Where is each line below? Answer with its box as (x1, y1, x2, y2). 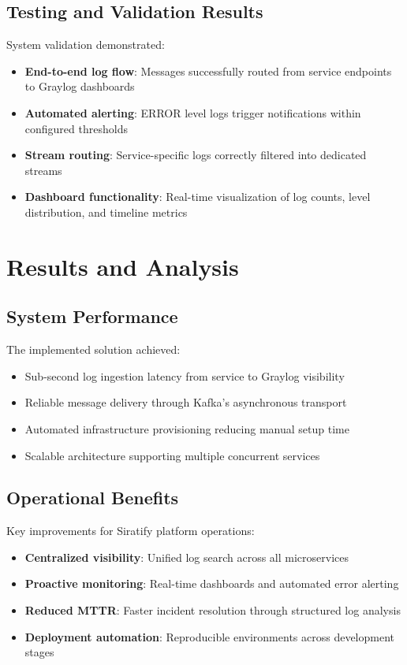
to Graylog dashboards (24, 78, 135, 95)
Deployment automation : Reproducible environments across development (24, 628, 395, 645)
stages (24, 644, 54, 660)
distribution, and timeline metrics (24, 203, 188, 220)
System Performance (6, 304, 178, 329)
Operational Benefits (6, 485, 179, 510)
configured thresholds (24, 120, 128, 136)
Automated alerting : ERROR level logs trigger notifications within (24, 104, 361, 121)
